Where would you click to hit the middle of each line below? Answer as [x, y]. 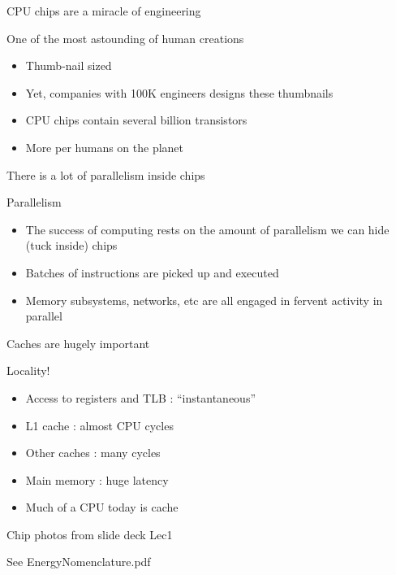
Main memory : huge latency [97, 479]
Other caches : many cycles [93, 453]
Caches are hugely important [78, 343]
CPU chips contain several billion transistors [136, 120]
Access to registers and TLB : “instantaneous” [141, 397]
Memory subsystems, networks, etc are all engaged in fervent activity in [204, 300]
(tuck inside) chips [71, 245]
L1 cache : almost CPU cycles [99, 425]
